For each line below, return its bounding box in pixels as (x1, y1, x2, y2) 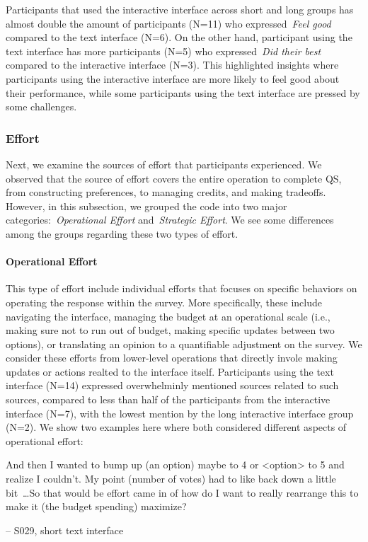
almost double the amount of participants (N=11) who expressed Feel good (6, 16, 331, 30)
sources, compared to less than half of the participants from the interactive (6, 392, 330, 407)
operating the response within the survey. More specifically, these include (6, 294, 323, 309)
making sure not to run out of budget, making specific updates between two (6, 323, 335, 338)
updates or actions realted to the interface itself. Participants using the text (6, 364, 334, 379)
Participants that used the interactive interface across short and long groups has (6, 2, 354, 16)
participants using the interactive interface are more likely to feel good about (6, 71, 340, 86)
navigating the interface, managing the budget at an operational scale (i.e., (6, 309, 330, 323)
